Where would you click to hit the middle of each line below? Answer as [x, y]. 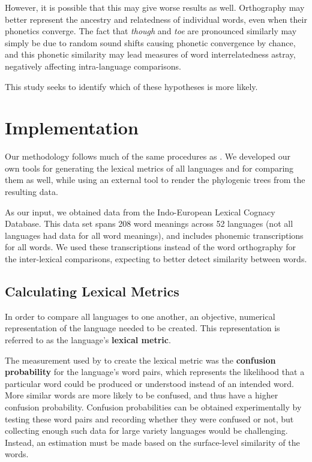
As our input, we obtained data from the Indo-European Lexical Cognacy [140, 211]
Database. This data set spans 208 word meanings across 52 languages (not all [149, 223]
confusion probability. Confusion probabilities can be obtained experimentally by [153, 406]
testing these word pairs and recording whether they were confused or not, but [149, 418]
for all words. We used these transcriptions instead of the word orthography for [150, 247]
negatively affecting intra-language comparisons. [93, 66]
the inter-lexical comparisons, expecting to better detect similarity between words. [156, 259]
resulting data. [31, 192]
